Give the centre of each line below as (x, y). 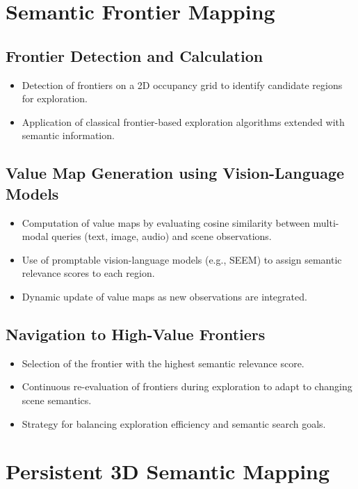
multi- (326, 222)
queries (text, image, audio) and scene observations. (162, 236)
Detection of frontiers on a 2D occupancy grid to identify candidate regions (182, 85)
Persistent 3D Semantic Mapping (168, 471)
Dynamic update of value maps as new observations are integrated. (164, 296)
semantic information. (68, 135)
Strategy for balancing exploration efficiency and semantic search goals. (174, 423)
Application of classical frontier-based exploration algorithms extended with (183, 121)
